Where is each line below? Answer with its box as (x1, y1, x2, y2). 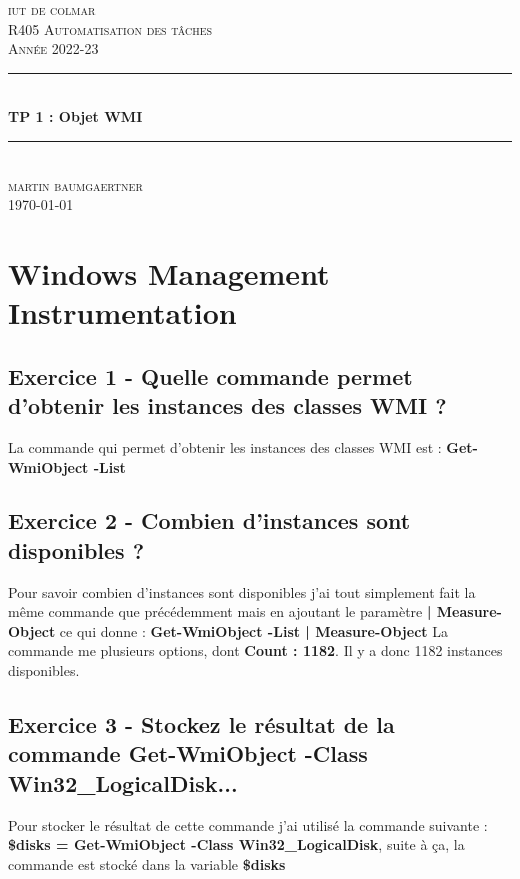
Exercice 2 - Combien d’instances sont (8, 505, 411, 536)
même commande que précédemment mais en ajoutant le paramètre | (8, 601, 432, 622)
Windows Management (8, 252, 330, 293)
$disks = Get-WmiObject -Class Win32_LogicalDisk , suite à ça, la (8, 834, 465, 855)
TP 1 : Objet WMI (8, 106, 143, 127)
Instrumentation (8, 292, 237, 333)
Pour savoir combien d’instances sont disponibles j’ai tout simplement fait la (8, 581, 476, 602)
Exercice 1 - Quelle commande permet (8, 360, 413, 391)
